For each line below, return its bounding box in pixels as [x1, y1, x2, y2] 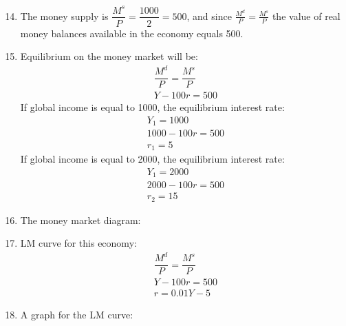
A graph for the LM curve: [20, 307, 133, 322]
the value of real [272, 8, 340, 23]
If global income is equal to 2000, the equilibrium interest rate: [20, 151, 285, 165]
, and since [186, 8, 232, 23]
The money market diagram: [20, 212, 141, 227]
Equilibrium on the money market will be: [20, 49, 198, 63]
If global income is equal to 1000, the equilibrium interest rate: [20, 100, 285, 114]
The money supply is [20, 8, 109, 23]
